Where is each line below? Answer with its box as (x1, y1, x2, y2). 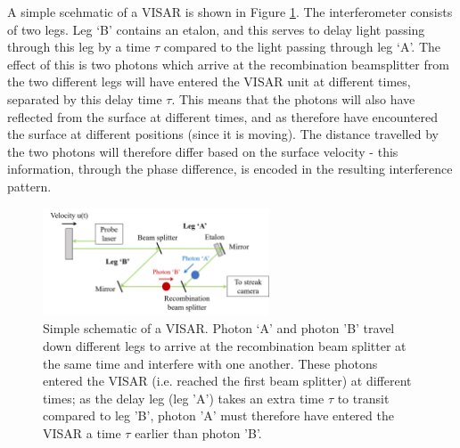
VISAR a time (43, 423, 121, 442)
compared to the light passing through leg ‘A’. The (163, 37, 440, 56)
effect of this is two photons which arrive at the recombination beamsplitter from (7, 54, 449, 73)
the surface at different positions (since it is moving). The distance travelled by (7, 125, 439, 143)
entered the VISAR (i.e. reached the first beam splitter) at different (43, 371, 412, 390)
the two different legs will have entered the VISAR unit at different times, (7, 72, 411, 91)
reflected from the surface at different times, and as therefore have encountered (7, 107, 439, 126)
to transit (337, 388, 390, 407)
